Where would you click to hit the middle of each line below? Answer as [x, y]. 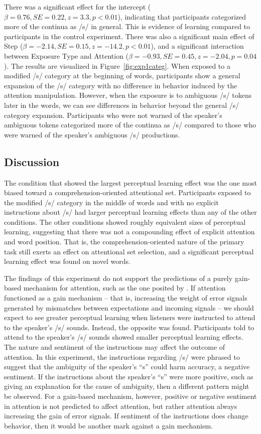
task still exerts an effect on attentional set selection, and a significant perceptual [129, 251]
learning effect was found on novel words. [67, 261]
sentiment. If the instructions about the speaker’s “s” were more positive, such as [129, 376]
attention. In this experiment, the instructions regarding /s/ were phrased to [122, 356]
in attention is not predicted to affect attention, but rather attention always [121, 406]
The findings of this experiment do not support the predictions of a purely [118, 278]
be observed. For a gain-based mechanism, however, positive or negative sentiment [130, 396]
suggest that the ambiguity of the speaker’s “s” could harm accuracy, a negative [127, 367]
